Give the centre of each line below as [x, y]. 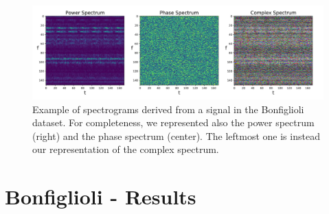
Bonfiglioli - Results [101, 197]
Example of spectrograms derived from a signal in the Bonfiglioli [168, 109]
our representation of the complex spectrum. [126, 149]
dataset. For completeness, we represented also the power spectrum [173, 122]
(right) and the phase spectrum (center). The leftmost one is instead [176, 135]
